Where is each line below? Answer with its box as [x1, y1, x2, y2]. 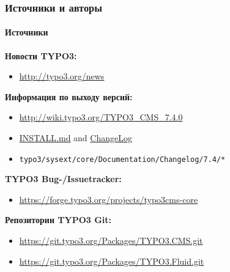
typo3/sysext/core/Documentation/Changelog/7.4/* [19, 155, 226, 164]
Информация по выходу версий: [5, 90, 133, 103]
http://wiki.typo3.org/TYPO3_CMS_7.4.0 [19, 111, 183, 123]
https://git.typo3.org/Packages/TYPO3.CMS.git [19, 234, 203, 247]
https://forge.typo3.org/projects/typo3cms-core [19, 193, 198, 205]
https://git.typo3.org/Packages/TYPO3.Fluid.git [19, 254, 204, 267]
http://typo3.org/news [19, 70, 105, 83]
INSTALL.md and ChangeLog [19, 131, 132, 144]
